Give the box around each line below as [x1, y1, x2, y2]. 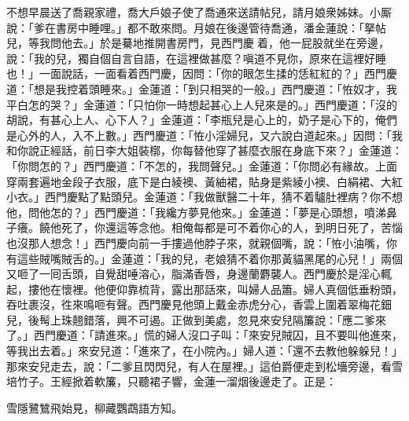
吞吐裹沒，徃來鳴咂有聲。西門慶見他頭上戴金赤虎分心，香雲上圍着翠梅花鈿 [6, 296, 392, 313]
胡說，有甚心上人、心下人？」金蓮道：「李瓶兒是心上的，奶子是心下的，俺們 [6, 112, 397, 128]
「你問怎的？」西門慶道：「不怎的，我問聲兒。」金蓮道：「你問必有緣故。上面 [6, 157, 397, 174]
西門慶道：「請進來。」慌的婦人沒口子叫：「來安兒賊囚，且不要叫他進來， [33, 327, 403, 343]
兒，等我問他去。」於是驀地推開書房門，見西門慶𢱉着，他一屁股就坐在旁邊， [6, 35, 389, 51]
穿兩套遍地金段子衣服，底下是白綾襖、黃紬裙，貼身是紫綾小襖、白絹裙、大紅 [6, 173, 403, 189]
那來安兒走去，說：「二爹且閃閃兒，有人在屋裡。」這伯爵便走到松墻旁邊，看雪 [6, 357, 403, 374]
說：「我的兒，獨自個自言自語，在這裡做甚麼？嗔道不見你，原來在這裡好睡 [6, 49, 386, 66]
